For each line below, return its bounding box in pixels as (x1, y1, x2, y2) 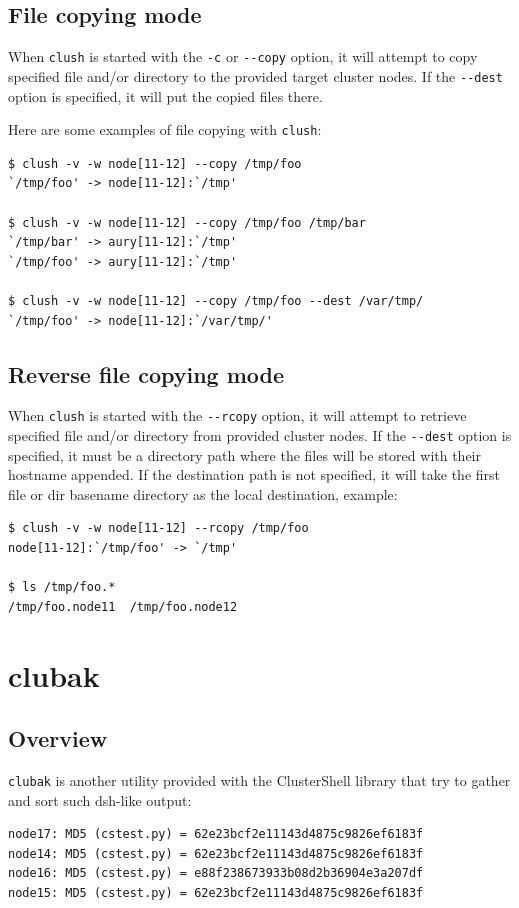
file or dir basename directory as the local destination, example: (8, 483, 398, 504)
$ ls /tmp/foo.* (8, 580, 116, 595)
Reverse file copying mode (8, 358, 285, 389)
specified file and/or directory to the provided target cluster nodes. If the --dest (8, 65, 503, 86)
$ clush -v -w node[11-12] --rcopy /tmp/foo (8, 521, 309, 536)
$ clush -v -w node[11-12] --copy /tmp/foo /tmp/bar (8, 215, 366, 230)
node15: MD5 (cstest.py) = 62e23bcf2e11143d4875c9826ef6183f (8, 885, 424, 900)
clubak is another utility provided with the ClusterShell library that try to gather (8, 769, 511, 790)
